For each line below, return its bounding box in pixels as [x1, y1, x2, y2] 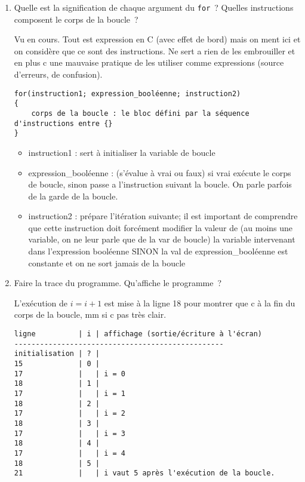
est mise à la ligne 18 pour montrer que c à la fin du [104, 296, 295, 309]
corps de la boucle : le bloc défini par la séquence [31, 109, 249, 118]
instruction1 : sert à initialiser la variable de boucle [28, 146, 215, 158]
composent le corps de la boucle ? [14, 13, 138, 25]
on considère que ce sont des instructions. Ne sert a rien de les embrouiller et [14, 44, 295, 57]
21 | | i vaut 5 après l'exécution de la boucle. [14, 469, 275, 478]
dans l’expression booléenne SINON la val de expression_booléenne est [28, 245, 288, 257]
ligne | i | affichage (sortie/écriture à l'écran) [14, 330, 263, 339]
